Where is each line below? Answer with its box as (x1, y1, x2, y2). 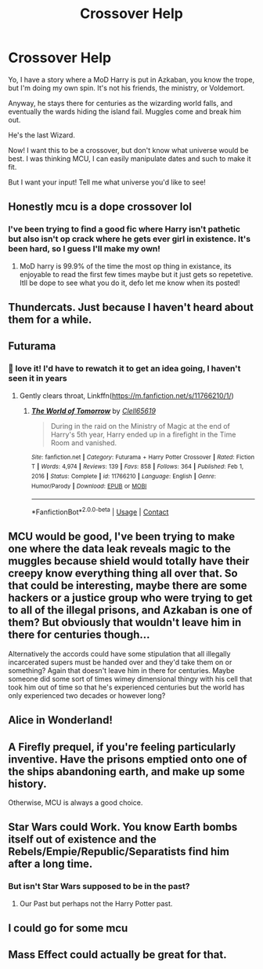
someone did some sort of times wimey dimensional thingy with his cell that (8, 674, 253, 683)
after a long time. (8, 857, 93, 871)
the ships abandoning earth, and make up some (8, 765, 245, 778)
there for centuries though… (8, 628, 150, 642)
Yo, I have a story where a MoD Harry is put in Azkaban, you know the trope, (8, 75, 255, 84)
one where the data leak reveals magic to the (8, 543, 231, 556)
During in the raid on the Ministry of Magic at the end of (50, 421, 231, 430)
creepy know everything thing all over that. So (8, 567, 238, 580)
